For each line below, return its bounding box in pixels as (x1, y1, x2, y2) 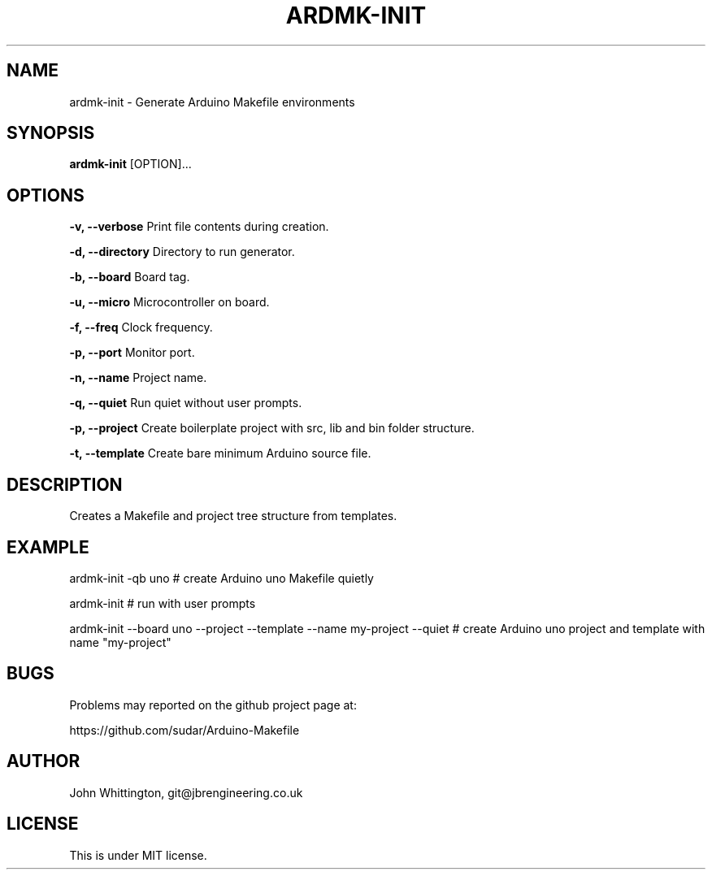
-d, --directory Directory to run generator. (69, 245, 295, 259)
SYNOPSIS (7, 123, 95, 144)
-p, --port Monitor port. (69, 345, 195, 360)
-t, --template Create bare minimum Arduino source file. (69, 446, 371, 461)
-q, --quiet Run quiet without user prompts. (69, 396, 302, 410)
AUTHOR (7, 751, 80, 772)
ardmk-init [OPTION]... (69, 157, 192, 171)
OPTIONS (7, 184, 85, 206)
